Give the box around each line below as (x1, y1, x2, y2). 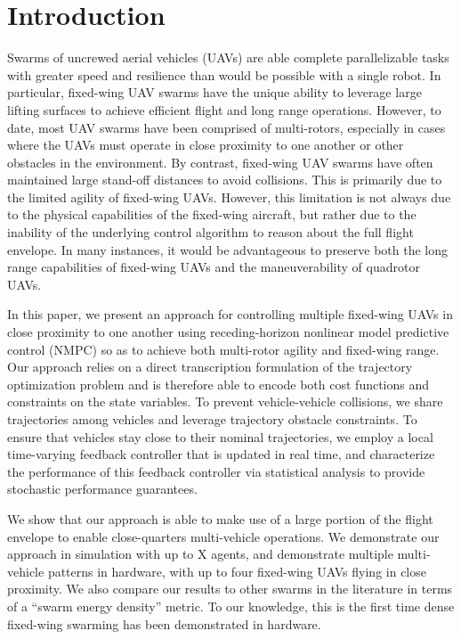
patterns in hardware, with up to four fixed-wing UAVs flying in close (47, 561, 426, 580)
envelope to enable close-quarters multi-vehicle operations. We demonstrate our (7, 527, 440, 545)
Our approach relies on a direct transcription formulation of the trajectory (7, 357, 413, 376)
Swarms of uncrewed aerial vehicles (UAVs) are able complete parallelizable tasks (7, 48, 449, 67)
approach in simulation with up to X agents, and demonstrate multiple (7, 545, 393, 563)
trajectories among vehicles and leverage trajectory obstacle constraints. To (7, 410, 417, 428)
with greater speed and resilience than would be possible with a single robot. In (7, 65, 441, 84)
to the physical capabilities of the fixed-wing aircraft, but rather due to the (7, 205, 417, 224)
